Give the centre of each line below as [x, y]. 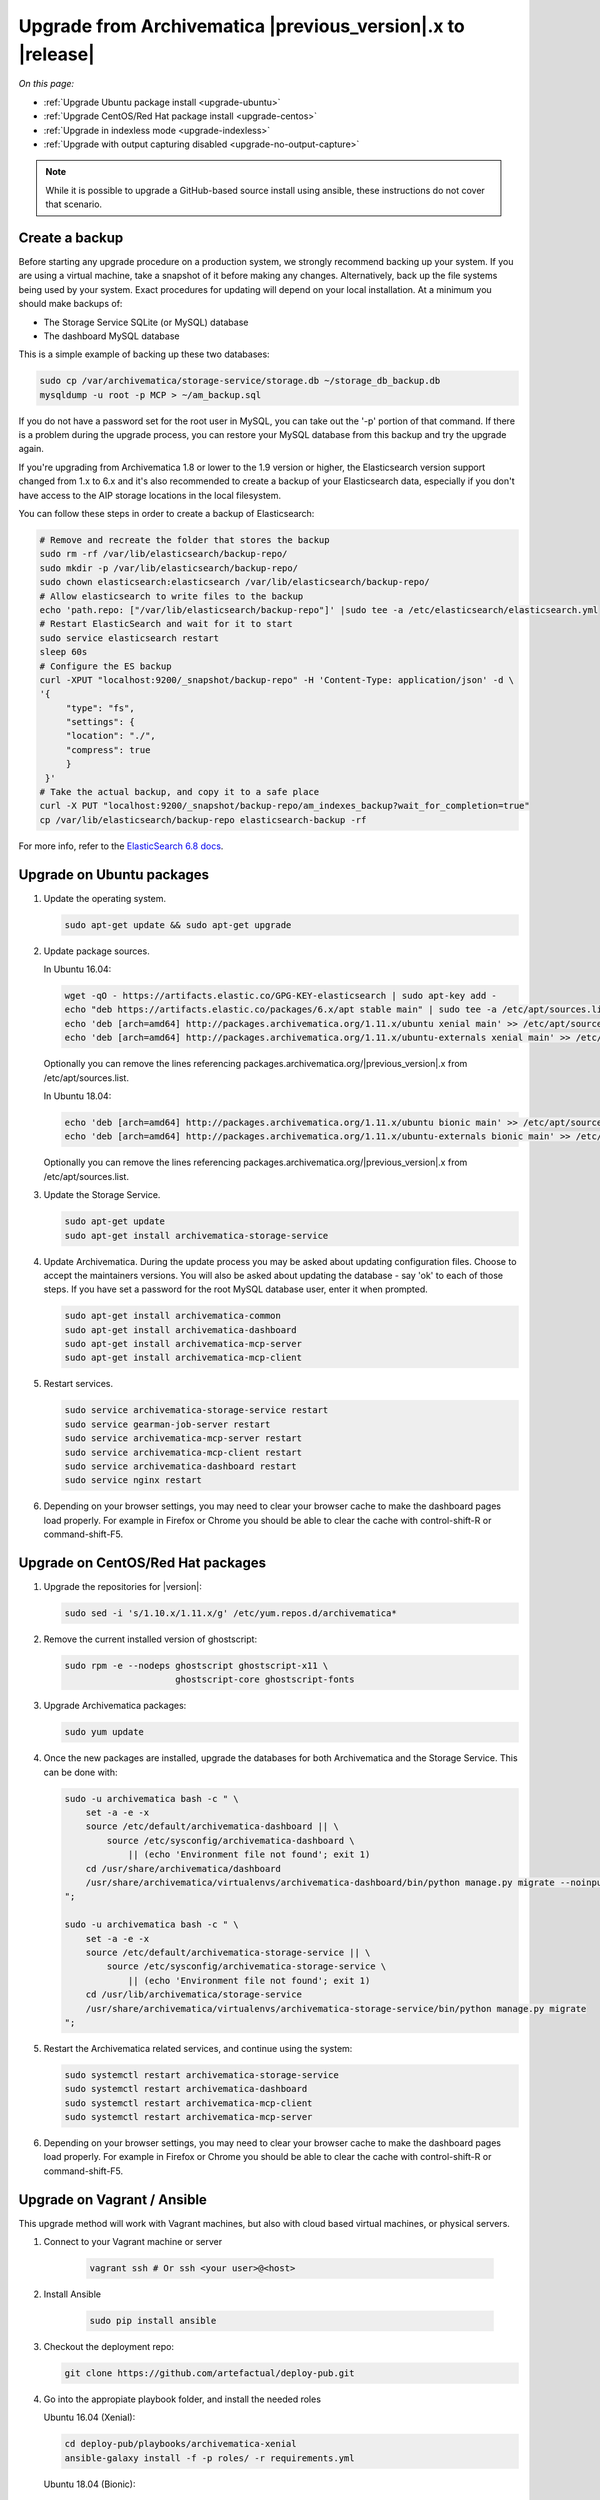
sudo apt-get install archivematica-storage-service [196, 1235]
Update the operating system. [105, 898]
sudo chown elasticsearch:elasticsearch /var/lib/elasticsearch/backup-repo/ [234, 582]
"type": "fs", [100, 708]
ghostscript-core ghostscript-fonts [265, 1679]
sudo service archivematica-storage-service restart [196, 1410]
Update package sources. [96, 951]
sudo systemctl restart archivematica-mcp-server [188, 2117]
